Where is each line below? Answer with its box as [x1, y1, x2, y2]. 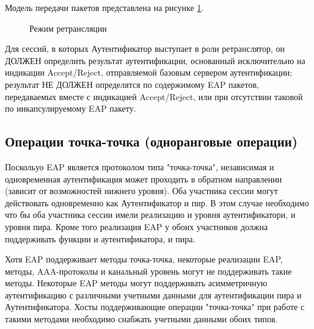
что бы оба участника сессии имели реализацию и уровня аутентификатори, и [5, 208, 296, 221]
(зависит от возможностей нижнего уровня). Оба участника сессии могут [5, 184, 278, 197]
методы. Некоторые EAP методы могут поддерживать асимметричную [5, 277, 268, 289]
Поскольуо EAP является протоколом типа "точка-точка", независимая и [5, 160, 274, 173]
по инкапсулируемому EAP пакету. [5, 102, 136, 115]
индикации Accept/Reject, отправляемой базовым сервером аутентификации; [5, 66, 293, 79]
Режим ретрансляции [29, 21, 107, 34]
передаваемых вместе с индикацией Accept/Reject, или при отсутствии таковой [5, 90, 303, 103]
